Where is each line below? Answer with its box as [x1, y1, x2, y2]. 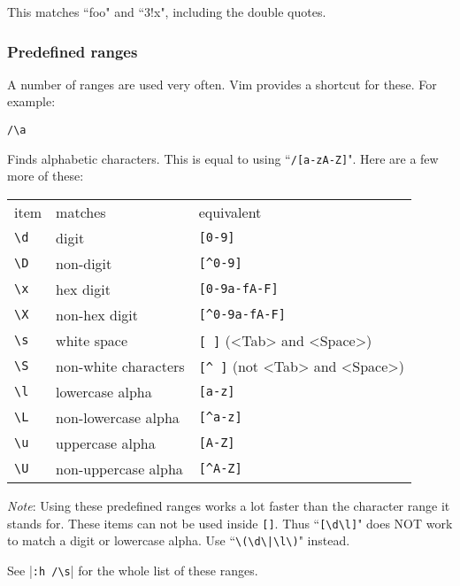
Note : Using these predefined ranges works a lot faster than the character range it [7, 496, 450, 514]
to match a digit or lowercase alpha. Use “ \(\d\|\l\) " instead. [7, 531, 350, 550]
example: [7, 92, 56, 111]
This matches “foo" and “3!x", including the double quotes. [7, 3, 326, 20]
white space [56, 329, 128, 351]
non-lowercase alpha [56, 406, 180, 428]
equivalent [198, 201, 262, 222]
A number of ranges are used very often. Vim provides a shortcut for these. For [7, 74, 437, 93]
